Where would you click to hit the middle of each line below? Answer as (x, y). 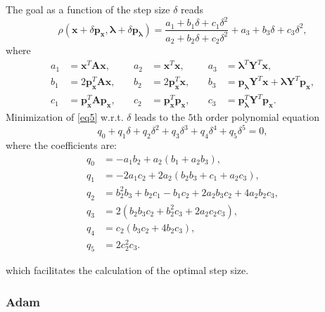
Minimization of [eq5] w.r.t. (65, 117)
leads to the (160, 117)
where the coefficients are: (62, 145)
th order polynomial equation (256, 117)
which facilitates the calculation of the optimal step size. (127, 270)
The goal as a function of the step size (88, 9)
